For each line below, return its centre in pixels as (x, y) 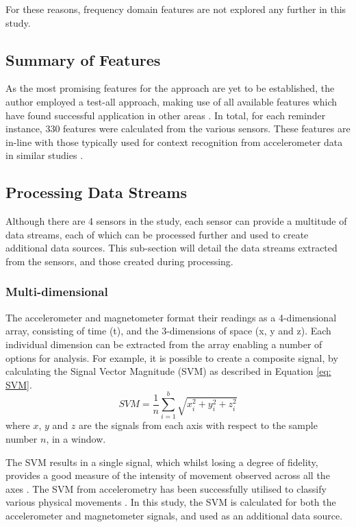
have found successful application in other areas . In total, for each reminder (166, 115)
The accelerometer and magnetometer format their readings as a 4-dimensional (171, 317)
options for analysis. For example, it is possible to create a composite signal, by (172, 357)
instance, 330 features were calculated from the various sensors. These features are (178, 128)
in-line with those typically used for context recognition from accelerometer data (174, 142)
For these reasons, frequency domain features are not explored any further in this (176, 9)
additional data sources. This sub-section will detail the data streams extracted (171, 248)
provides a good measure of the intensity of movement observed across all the (168, 475)
